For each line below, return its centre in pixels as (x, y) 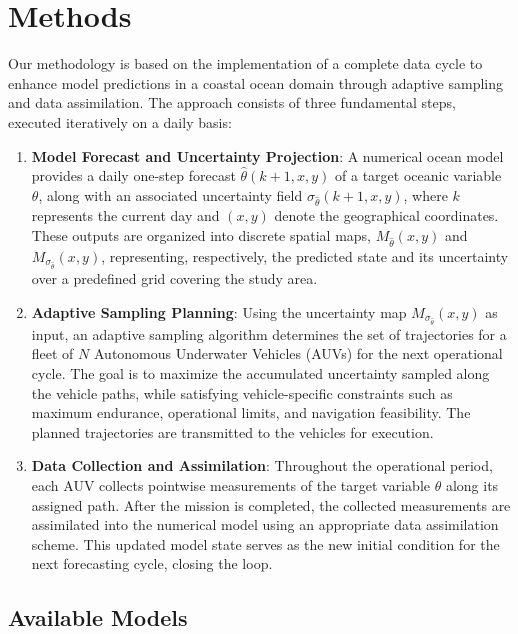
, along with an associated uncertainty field (170, 194)
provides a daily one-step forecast (133, 175)
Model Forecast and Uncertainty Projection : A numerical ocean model (267, 155)
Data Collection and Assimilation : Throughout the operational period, (262, 465)
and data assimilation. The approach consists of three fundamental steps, (232, 102)
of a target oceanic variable (418, 175)
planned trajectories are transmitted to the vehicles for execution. (232, 431)
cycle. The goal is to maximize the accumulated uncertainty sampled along (260, 372)
